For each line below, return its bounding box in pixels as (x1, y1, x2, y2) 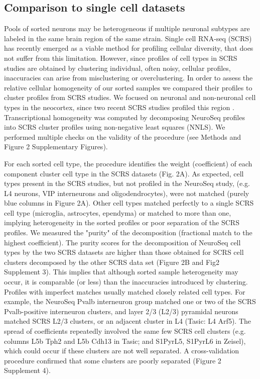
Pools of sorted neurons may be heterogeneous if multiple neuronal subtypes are (4, 23, 250, 34)
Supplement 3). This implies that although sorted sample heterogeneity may (4, 266, 238, 277)
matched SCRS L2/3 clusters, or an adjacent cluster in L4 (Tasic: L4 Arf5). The (4, 316, 251, 326)
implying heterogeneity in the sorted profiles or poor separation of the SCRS (4, 217, 239, 228)
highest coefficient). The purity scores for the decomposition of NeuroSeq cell (4, 237, 241, 247)
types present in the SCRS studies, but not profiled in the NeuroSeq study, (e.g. (4, 178, 250, 188)
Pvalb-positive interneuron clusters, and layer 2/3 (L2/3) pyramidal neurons (4, 306, 238, 316)
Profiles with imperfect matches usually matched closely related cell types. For (4, 286, 245, 297)
